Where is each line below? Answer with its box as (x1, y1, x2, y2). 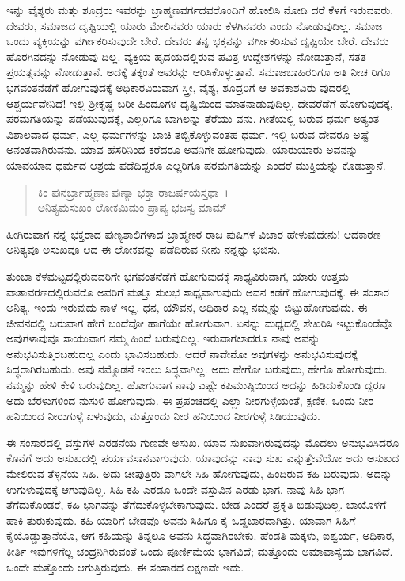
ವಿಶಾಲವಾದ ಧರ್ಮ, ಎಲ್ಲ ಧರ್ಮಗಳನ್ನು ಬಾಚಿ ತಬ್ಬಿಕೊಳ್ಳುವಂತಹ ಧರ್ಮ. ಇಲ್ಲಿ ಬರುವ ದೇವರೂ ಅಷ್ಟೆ (6, 125, 369, 142)
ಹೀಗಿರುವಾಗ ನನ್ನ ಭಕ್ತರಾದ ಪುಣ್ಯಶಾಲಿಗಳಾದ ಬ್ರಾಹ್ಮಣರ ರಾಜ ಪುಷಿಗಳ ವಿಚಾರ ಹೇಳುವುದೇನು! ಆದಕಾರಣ (6, 225, 381, 242)
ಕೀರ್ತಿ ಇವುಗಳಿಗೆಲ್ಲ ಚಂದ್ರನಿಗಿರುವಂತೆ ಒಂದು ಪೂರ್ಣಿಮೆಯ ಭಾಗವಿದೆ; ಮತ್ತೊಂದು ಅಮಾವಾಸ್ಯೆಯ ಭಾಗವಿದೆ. (6, 543, 393, 559)
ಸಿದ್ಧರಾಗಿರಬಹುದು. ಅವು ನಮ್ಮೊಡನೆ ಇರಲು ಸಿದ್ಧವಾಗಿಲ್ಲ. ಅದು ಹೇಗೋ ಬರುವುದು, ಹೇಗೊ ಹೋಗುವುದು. (6, 361, 388, 377)
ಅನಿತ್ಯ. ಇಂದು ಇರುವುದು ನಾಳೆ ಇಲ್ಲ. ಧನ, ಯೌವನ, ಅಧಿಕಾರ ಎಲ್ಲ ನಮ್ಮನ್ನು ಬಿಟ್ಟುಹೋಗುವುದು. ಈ (6, 299, 368, 315)
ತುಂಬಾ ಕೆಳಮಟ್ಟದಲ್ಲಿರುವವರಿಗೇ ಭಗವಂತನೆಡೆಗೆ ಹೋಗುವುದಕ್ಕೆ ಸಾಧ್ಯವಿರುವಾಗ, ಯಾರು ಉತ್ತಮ (6, 267, 349, 284)
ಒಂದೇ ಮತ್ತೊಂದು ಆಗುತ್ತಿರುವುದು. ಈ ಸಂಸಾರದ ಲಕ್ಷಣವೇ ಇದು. (6, 558, 244, 575)
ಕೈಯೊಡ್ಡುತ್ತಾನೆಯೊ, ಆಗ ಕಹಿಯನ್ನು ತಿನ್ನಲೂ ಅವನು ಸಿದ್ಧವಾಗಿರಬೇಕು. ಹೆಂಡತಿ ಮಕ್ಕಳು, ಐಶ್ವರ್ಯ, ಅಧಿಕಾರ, (6, 527, 395, 544)
